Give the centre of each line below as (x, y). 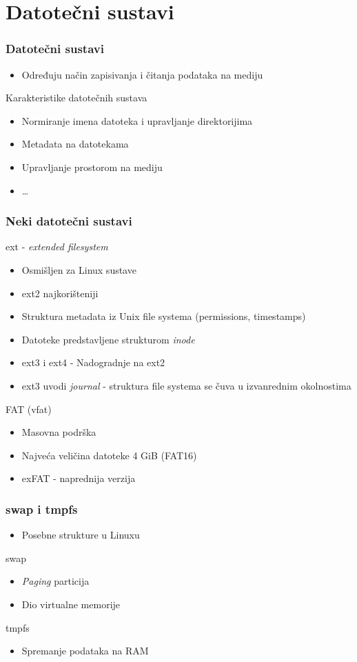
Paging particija (55, 581)
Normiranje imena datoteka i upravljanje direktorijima (137, 120)
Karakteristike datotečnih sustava (76, 98)
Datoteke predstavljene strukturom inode (108, 339)
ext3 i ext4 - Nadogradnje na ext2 (93, 362)
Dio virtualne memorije (71, 604)
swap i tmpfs (42, 509)
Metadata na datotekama (75, 144)
